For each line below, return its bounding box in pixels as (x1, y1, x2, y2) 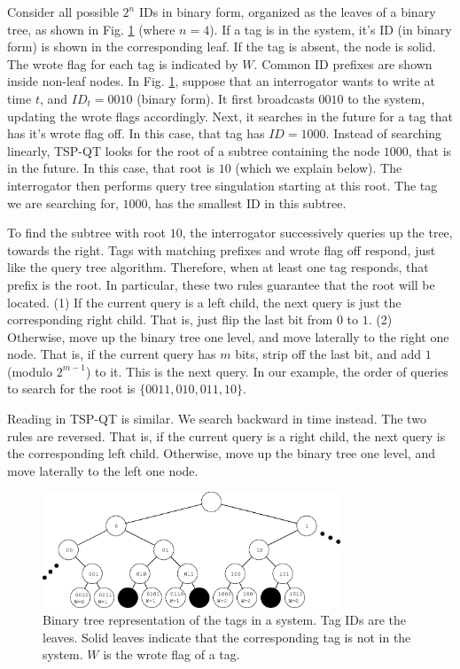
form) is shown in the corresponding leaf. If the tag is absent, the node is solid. (7, 37, 436, 56)
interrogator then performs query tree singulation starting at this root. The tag (7, 175, 438, 194)
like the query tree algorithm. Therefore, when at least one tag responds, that (7, 258, 429, 276)
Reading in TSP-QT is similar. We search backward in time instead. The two (7, 409, 426, 428)
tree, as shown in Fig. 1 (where (7, 19, 175, 38)
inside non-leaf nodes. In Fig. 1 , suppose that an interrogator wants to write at (7, 72, 435, 90)
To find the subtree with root (7, 223, 167, 242)
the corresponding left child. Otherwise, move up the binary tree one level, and (7, 444, 435, 463)
